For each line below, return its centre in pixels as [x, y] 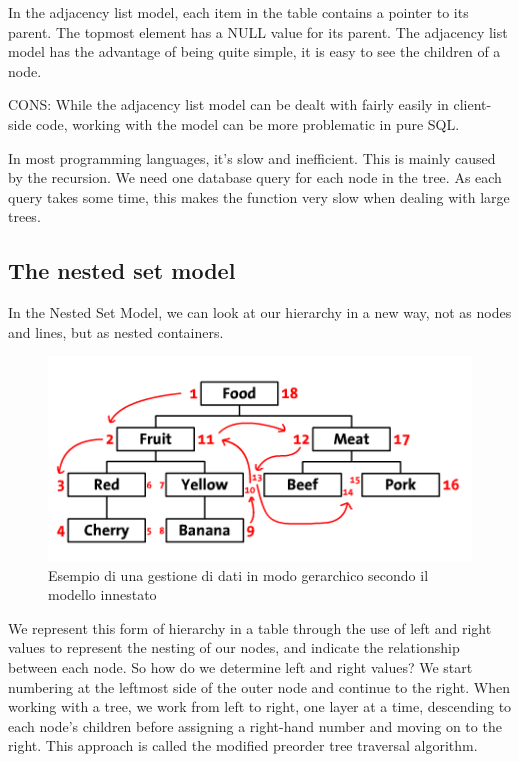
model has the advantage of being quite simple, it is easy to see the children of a [254, 51]
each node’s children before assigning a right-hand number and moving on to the [255, 725]
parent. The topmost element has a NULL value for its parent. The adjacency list [258, 31]
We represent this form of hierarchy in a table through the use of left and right [250, 627]
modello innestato [102, 594]
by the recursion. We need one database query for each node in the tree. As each [255, 177]
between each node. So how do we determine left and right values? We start [240, 666]
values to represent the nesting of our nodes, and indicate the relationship [234, 647]
